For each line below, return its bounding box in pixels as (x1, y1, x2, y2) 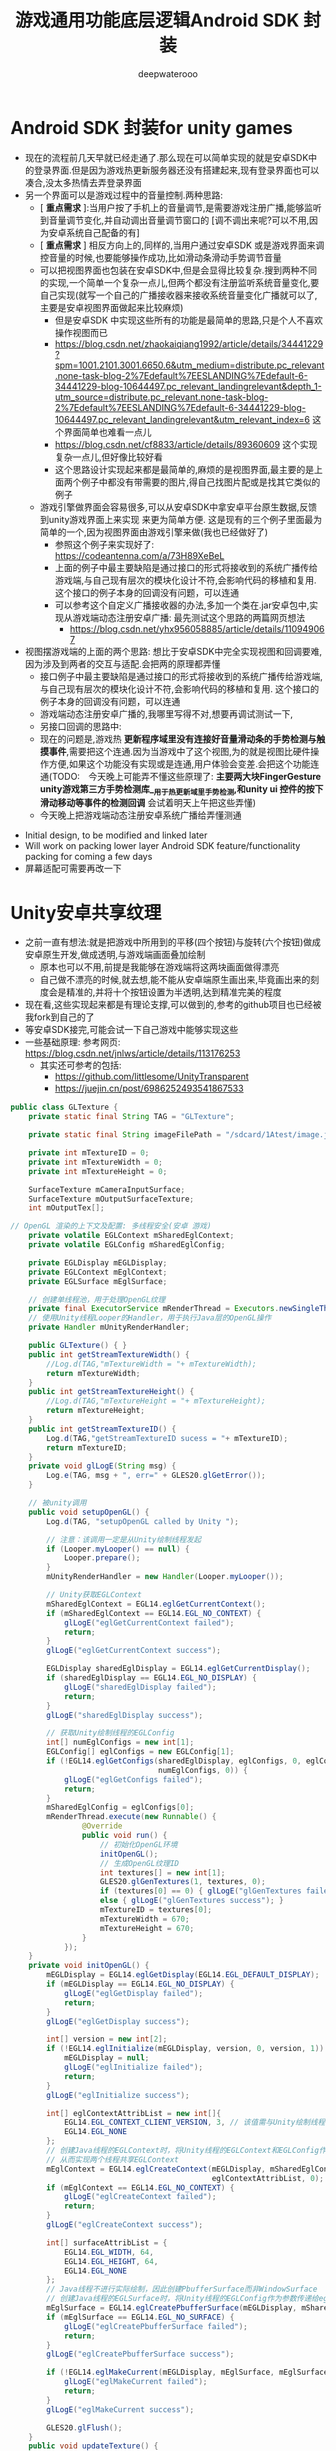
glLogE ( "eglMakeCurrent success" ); (46, 2404, 195, 2415)
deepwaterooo (138, 67, 198, 80)
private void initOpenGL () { (28, 1961, 150, 1971)
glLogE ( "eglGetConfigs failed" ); (63, 1774, 203, 1785)
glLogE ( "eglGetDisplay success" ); (46, 2016, 190, 2026)
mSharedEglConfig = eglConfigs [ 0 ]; (46, 1802, 195, 1813)
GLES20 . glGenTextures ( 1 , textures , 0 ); (99, 1877, 267, 1887)
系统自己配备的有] (66, 226, 140, 238)
